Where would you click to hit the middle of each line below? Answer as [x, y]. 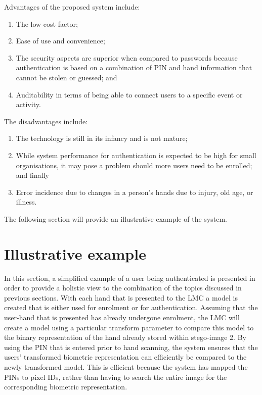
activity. [28, 104]
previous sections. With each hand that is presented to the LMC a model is [121, 297]
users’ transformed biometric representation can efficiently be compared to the [125, 357]
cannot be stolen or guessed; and [67, 77]
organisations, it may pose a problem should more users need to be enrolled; [134, 165]
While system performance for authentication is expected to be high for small [136, 155]
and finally [32, 175]
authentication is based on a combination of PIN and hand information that [134, 67]
